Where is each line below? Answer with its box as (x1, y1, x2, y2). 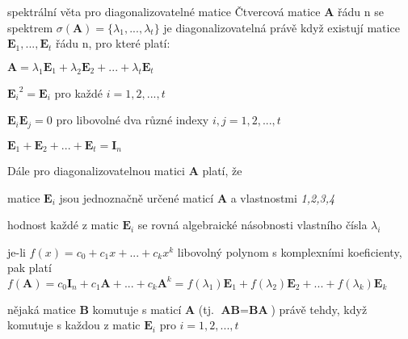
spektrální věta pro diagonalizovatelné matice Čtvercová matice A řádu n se (7, 3, 384, 19)
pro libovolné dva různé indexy (56, 111, 209, 128)
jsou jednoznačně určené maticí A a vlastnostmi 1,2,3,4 (59, 189, 335, 206)
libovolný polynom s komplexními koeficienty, (177, 243, 402, 260)
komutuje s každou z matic (7, 316, 141, 333)
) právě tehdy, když (271, 300, 368, 317)
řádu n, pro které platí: (56, 35, 170, 52)
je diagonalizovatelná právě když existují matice (163, 19, 400, 36)
